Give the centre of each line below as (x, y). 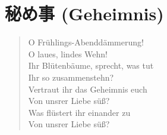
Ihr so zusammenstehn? (71, 77)
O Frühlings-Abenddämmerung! (86, 42)
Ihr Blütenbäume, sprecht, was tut (91, 65)
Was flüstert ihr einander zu (79, 112)
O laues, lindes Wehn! (68, 53)
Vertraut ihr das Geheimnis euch (88, 89)
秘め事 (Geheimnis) (84, 13)
